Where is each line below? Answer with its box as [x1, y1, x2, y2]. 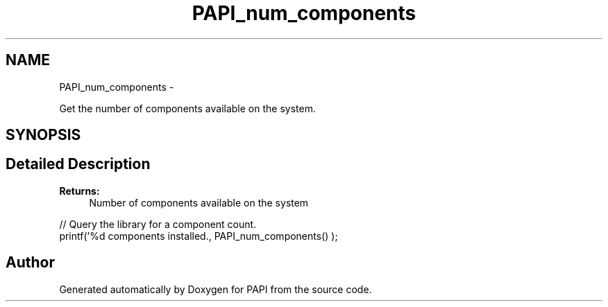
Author [6, 254, 55, 272]
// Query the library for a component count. [59, 218, 257, 230]
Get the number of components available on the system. [59, 102, 316, 114]
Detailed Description [6, 155, 151, 173]
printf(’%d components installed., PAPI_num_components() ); [59, 229, 338, 242]
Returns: [59, 184, 100, 197]
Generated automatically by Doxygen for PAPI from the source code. [59, 283, 372, 295]
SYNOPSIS [6, 126, 81, 144]
